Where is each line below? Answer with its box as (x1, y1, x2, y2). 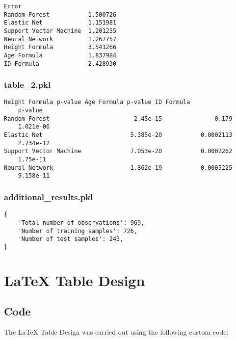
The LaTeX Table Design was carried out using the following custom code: (4, 327, 229, 337)
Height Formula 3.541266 (4, 44, 117, 51)
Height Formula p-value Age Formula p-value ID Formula (4, 99, 190, 106)
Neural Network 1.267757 (4, 35, 117, 43)
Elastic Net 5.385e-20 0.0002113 (4, 131, 233, 139)
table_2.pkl (4, 78, 51, 91)
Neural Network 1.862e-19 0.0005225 (4, 164, 233, 171)
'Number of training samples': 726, (18, 227, 138, 235)
